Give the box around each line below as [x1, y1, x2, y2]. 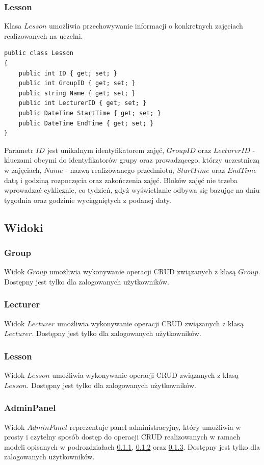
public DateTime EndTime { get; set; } [18, 119, 154, 127]
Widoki [4, 219, 43, 235]
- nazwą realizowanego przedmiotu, [65, 164, 174, 175]
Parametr [4, 144, 34, 155]
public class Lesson [4, 49, 74, 57]
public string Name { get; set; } [18, 89, 136, 97]
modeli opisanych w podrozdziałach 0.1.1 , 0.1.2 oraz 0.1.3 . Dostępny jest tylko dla [4, 441, 260, 452]
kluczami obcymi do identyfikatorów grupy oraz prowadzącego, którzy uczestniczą [4, 154, 260, 165]
